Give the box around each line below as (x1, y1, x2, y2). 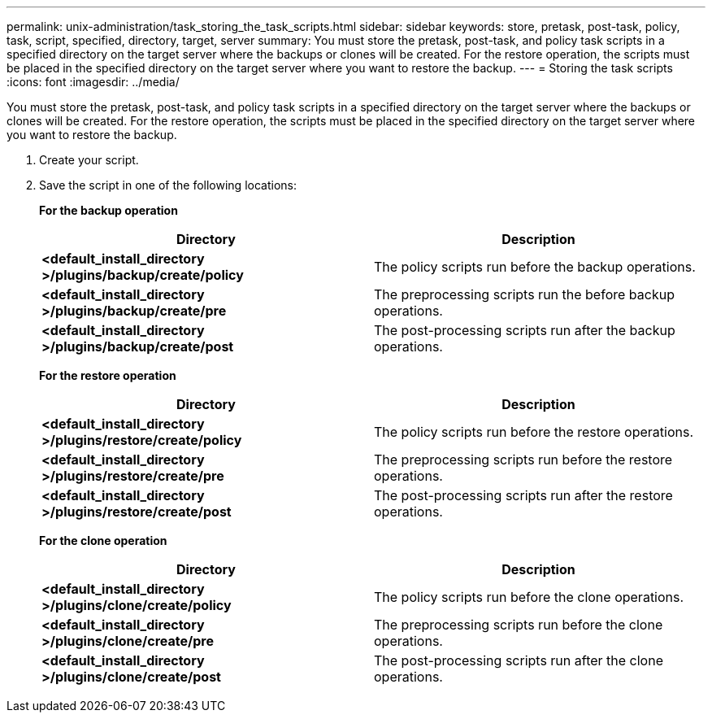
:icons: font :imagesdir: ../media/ (7, 75, 180, 89)
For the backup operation (39, 203, 178, 217)
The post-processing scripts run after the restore (374, 487, 673, 503)
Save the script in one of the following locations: (39, 178, 297, 192)
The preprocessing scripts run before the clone (374, 617, 663, 633)
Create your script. (39, 153, 139, 167)
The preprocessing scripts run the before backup (374, 286, 675, 303)
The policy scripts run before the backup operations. (374, 259, 696, 275)
